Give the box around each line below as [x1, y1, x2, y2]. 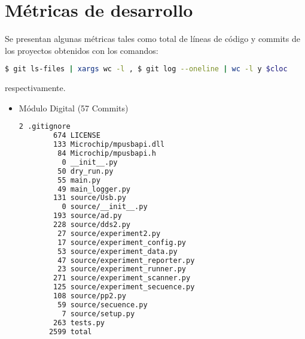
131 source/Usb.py [53, 193, 126, 202]
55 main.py [57, 175, 100, 184]
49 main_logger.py [57, 184, 130, 193]
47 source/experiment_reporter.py [57, 256, 195, 265]
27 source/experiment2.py [57, 229, 161, 238]
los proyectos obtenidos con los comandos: [5, 44, 158, 56]
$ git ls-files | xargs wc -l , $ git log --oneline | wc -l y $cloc [5, 65, 288, 74]
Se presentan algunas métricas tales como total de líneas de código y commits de [5, 32, 300, 45]
